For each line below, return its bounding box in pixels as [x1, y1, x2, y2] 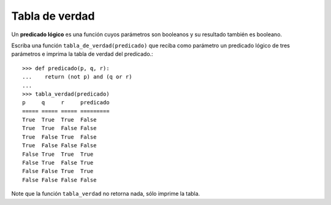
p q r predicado [22, 99, 110, 106]
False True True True [22, 150, 94, 158]
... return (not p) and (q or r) [22, 74, 132, 80]
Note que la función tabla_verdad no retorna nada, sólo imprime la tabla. [11, 190, 200, 198]
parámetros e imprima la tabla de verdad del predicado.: [11, 50, 153, 58]
